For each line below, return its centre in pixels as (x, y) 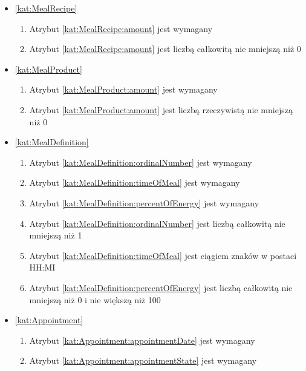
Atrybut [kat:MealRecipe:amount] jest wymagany (121, 28)
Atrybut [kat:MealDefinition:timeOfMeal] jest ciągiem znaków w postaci (163, 255)
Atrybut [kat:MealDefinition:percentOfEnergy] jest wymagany (144, 202)
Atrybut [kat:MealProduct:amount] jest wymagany (123, 89)
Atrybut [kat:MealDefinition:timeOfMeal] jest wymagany (135, 182)
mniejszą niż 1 (56, 235)
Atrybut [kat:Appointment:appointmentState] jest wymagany (143, 360)
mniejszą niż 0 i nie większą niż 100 (95, 299)
